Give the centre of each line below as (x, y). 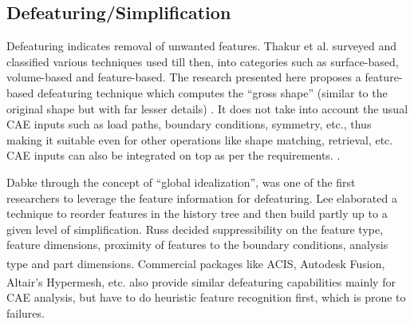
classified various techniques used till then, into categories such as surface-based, (203, 61)
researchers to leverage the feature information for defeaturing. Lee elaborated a (202, 198)
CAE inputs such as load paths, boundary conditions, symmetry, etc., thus (189, 124)
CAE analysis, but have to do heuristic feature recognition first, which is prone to (206, 297)
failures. (26, 313)
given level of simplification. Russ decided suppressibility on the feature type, (195, 229)
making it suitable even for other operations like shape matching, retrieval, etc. (200, 139)
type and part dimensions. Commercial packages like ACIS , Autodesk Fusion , (196, 263)
